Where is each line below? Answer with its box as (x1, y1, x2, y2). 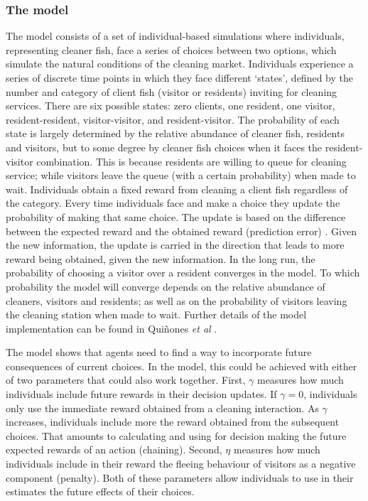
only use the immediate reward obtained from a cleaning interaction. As (6, 400, 319, 415)
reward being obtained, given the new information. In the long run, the (6, 251, 315, 266)
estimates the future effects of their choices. (6, 484, 195, 499)
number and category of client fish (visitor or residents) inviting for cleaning (6, 84, 337, 99)
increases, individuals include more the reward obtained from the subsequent (6, 414, 340, 429)
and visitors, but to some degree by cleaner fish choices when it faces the (6, 139, 323, 154)
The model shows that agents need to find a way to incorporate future (6, 345, 312, 360)
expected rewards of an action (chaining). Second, (6, 442, 222, 457)
